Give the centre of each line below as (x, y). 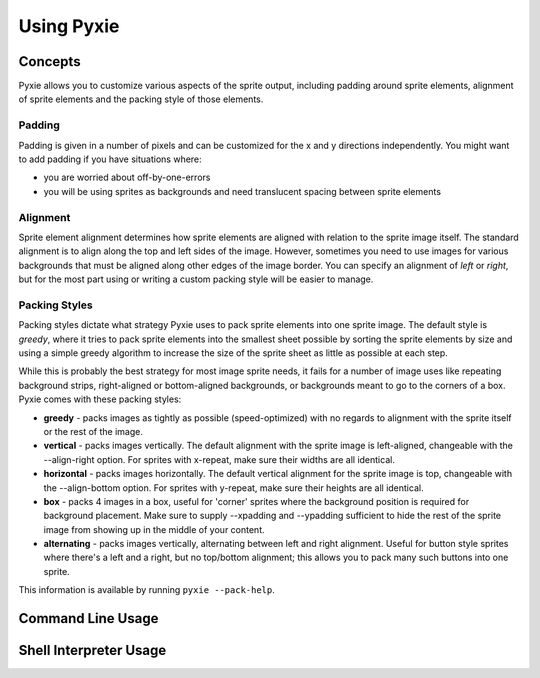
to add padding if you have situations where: (110, 159)
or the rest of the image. (93, 431)
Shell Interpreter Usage (92, 650)
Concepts (49, 61)
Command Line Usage (88, 618)
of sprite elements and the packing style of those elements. (141, 99)
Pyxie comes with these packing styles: (100, 399)
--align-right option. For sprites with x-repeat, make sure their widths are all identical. (219, 459)
